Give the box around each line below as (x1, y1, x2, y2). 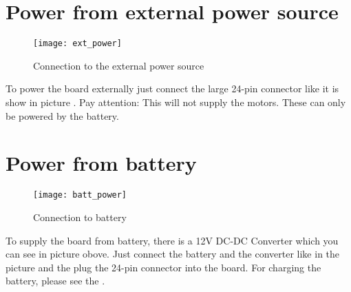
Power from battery (6, 149, 197, 177)
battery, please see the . (6, 273, 105, 288)
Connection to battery (33, 209, 127, 224)
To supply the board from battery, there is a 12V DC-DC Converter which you (6, 233, 339, 247)
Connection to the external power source (33, 58, 204, 72)
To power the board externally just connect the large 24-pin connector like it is (6, 81, 339, 96)
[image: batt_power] (33, 190, 127, 200)
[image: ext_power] (33, 39, 122, 49)
